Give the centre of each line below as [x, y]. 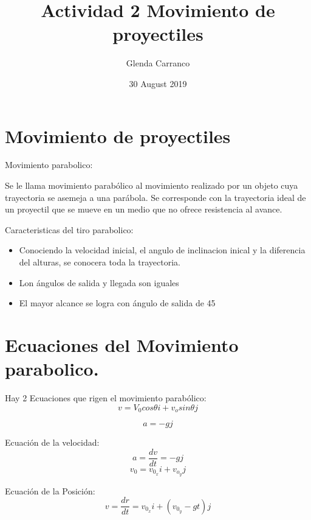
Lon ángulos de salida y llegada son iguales [99, 282]
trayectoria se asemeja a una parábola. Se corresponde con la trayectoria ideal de [155, 197]
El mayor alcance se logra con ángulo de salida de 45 [117, 303]
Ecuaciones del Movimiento [122, 344]
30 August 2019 [158, 83]
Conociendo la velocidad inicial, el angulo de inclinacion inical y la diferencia [162, 250]
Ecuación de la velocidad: [52, 442]
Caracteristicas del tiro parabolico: [69, 229]
